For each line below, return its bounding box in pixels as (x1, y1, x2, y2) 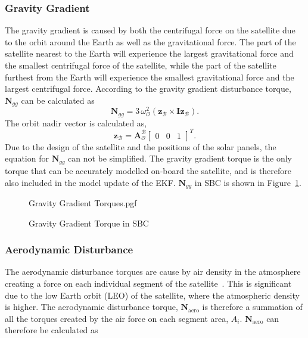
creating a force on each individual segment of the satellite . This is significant (5, 277, 292, 289)
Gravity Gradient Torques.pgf (29, 196, 137, 209)
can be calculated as (21, 94, 95, 106)
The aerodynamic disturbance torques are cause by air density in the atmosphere (5, 265, 301, 278)
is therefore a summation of (202, 300, 303, 313)
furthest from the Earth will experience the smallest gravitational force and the (5, 70, 294, 83)
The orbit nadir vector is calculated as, (5, 116, 147, 129)
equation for (5, 152, 49, 165)
